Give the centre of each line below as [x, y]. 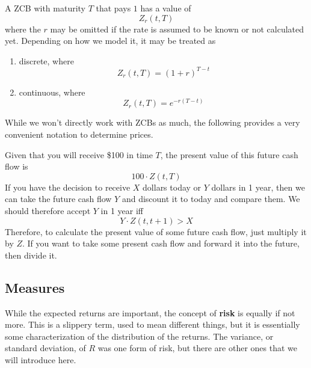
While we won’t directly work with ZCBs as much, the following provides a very [152, 122]
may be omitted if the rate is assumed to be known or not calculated [177, 29]
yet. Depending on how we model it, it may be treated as [110, 41]
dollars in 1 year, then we [258, 187]
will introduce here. [41, 360]
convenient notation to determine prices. [79, 134]
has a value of [166, 8]
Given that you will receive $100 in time [79, 154]
